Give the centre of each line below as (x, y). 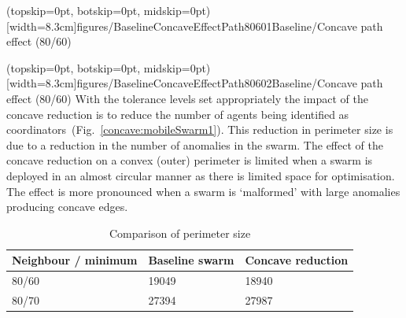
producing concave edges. (67, 207)
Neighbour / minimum (75, 260)
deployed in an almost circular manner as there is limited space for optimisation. (201, 175)
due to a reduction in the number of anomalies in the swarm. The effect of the (195, 144)
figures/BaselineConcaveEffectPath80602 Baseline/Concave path (230, 83)
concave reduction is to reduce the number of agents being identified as (178, 114)
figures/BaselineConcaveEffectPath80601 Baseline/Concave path (230, 26)
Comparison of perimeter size (180, 233)
